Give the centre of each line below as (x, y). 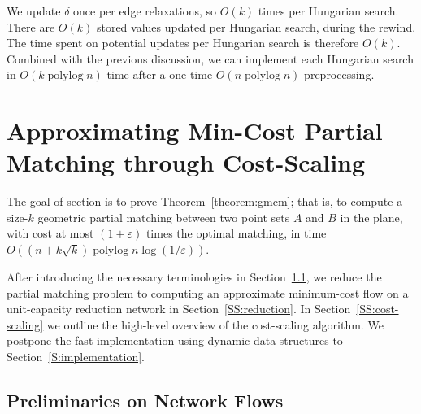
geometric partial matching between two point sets (164, 217)
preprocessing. (339, 74)
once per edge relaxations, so (145, 11)
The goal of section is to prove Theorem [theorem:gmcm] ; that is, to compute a (205, 201)
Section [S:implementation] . (76, 357)
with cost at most (50, 233)
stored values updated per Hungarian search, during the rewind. (256, 26)
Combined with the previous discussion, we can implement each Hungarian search (210, 58)
